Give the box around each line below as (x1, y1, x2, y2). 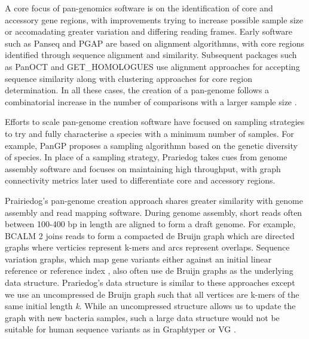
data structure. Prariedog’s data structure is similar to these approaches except (5, 276, 295, 289)
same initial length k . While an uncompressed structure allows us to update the (5, 300, 296, 312)
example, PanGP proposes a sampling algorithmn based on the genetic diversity (5, 139, 298, 151)
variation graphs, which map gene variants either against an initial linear (5, 252, 272, 265)
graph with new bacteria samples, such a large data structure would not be (5, 311, 280, 323)
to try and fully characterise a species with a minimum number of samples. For (5, 127, 294, 139)
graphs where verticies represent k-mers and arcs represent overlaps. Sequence (5, 241, 290, 254)
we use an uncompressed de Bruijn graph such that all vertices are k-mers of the (5, 288, 299, 300)
